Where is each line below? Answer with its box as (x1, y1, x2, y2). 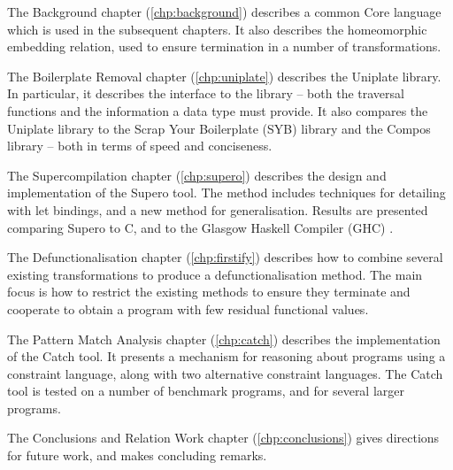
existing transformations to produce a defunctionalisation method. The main (7, 265, 423, 283)
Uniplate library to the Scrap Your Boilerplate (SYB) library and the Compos (7, 119, 431, 137)
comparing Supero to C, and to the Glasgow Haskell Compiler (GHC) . (7, 218, 394, 236)
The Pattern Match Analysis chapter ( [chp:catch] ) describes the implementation (7, 329, 441, 348)
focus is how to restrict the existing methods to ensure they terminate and (7, 282, 411, 301)
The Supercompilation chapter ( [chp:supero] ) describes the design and (7, 166, 387, 184)
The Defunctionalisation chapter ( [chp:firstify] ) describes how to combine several (7, 248, 443, 266)
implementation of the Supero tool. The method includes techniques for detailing (7, 183, 446, 202)
